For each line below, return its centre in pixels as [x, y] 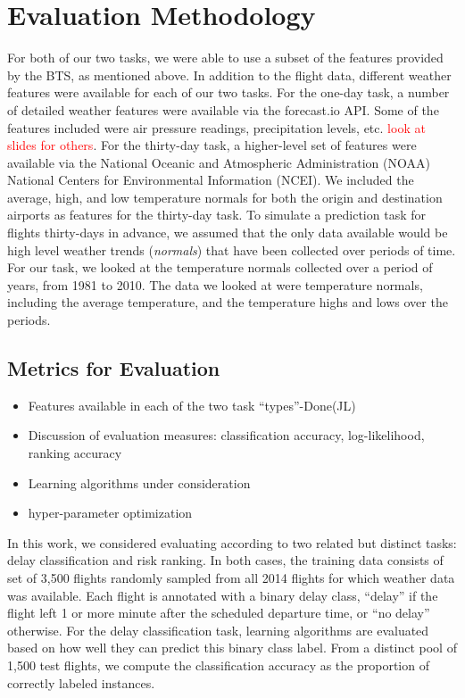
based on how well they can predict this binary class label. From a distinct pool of [232, 648]
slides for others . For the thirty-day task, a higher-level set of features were [212, 145]
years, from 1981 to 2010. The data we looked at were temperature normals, [215, 284]
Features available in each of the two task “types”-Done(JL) [192, 405]
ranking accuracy [75, 453]
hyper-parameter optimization [110, 513]
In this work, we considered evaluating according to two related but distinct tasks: [232, 542]
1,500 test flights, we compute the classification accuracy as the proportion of [218, 665]
